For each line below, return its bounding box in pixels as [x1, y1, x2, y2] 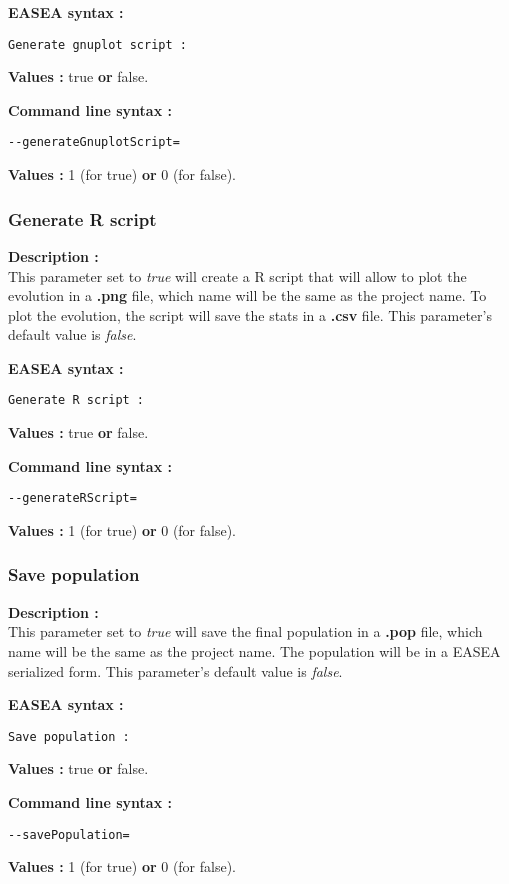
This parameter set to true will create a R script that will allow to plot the [8, 265, 467, 286]
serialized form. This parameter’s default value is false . [8, 660, 343, 681]
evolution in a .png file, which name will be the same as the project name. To [8, 285, 487, 306]
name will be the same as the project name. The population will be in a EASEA [8, 640, 501, 661]
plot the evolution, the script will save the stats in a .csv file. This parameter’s [8, 304, 492, 325]
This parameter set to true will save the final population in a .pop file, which [8, 621, 483, 642]
